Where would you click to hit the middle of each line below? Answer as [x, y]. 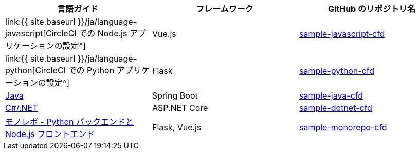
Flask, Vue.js [177, 127]
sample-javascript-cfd [342, 34]
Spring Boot [175, 95]
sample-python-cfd [336, 71]
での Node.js [103, 33]
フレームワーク [225, 9]
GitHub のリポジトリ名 [371, 9]
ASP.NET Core [180, 108]
